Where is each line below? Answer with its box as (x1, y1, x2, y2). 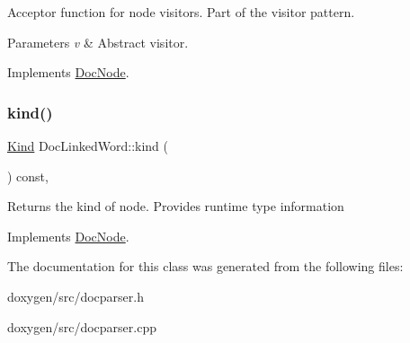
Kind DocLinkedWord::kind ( (7, 136, 168, 154)
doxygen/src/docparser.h (7, 286, 144, 305)
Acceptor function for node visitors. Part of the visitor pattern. (7, 3, 355, 21)
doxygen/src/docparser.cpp (7, 317, 156, 336)
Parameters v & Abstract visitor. (7, 32, 189, 51)
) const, (7, 166, 49, 185)
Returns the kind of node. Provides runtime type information (7, 197, 344, 215)
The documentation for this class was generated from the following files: (7, 257, 404, 276)
